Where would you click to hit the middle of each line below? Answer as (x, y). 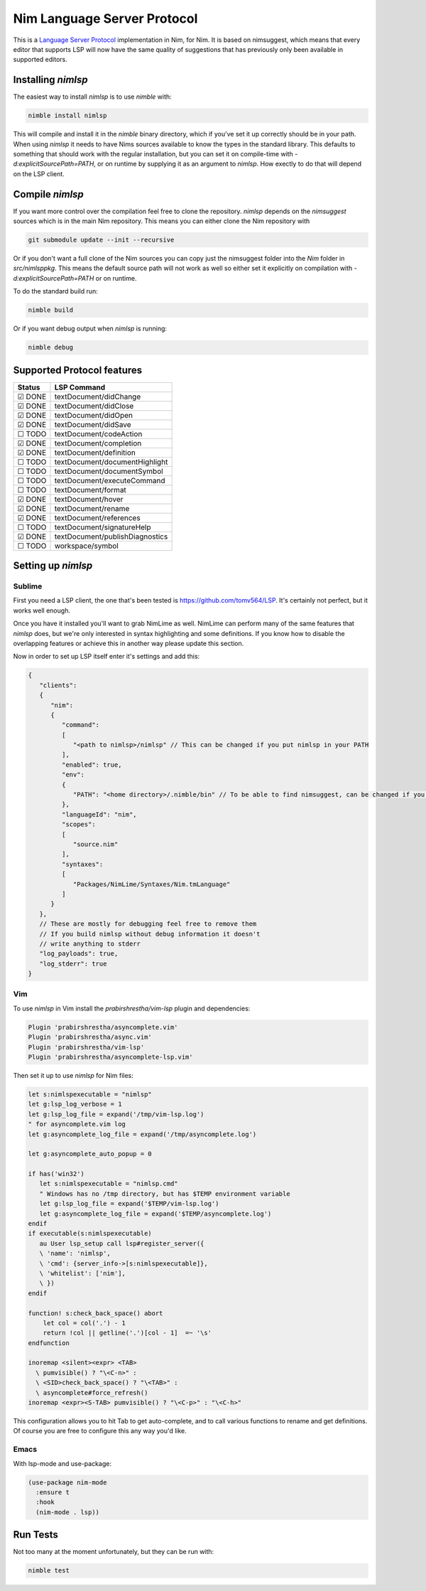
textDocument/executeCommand (110, 480)
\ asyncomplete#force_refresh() (92, 1392)
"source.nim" (95, 845)
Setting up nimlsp (53, 566)
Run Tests (35, 1535)
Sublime (28, 586)
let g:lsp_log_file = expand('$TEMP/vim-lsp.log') (129, 1204)
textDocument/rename (92, 508)
